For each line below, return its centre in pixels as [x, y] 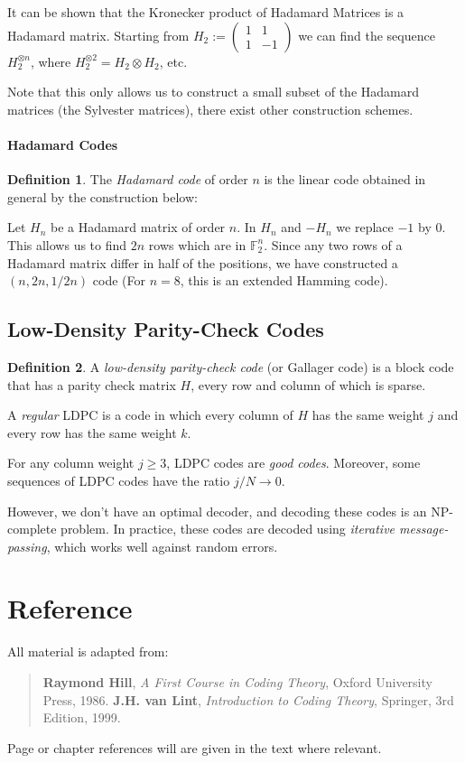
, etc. [173, 61]
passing [27, 546]
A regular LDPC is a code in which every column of [150, 415]
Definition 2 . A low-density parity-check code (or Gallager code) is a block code [231, 366]
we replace [365, 227]
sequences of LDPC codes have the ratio [119, 480]
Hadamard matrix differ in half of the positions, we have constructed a [203, 262]
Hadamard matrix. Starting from [98, 35]
